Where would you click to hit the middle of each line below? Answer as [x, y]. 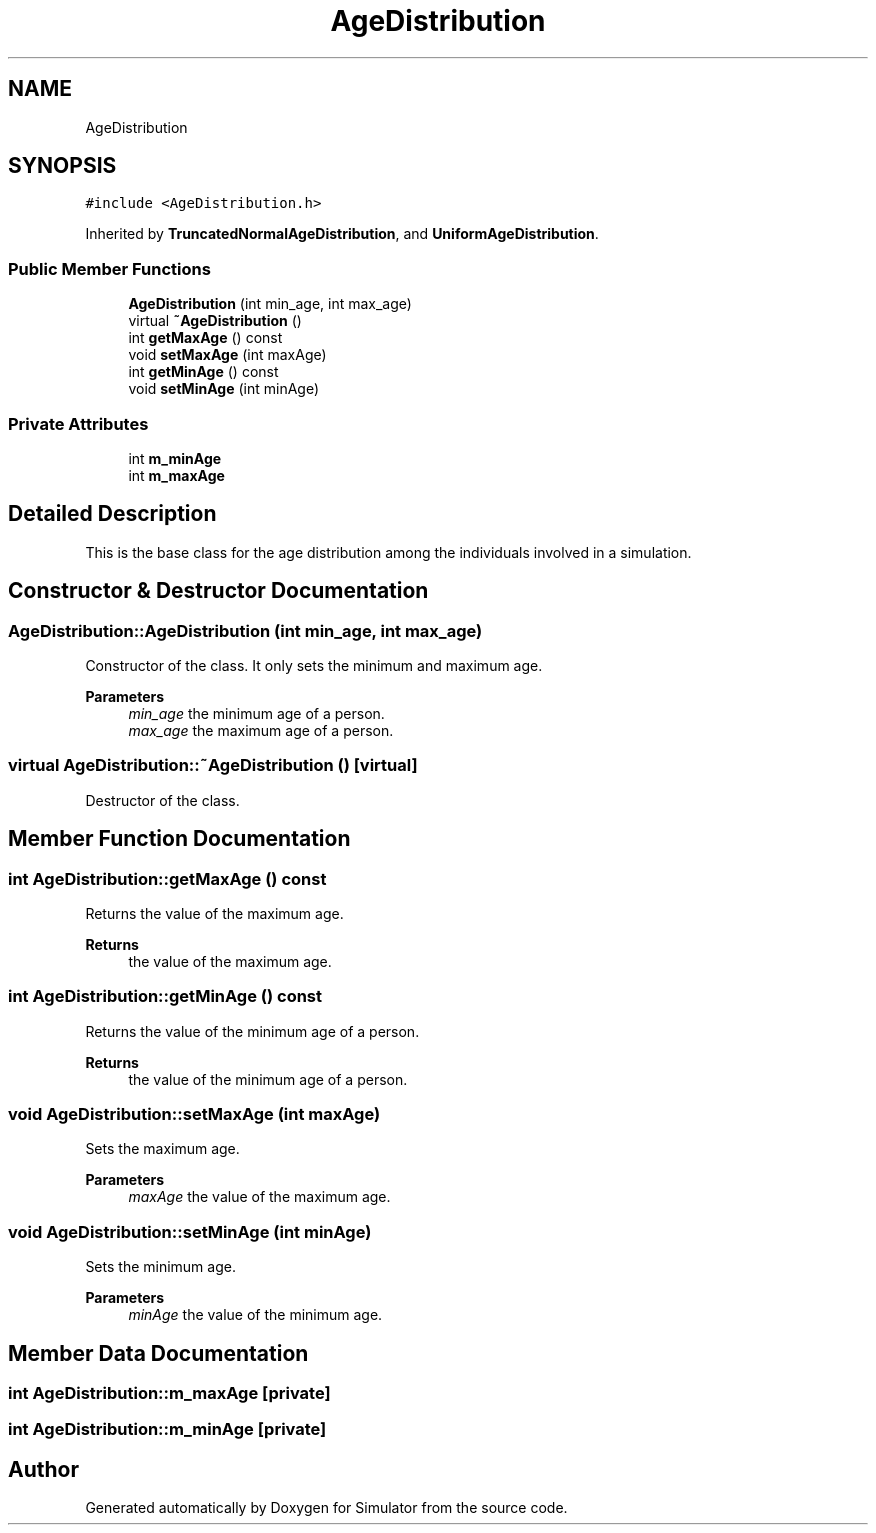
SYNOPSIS [62, 166]
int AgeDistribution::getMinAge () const [165, 996]
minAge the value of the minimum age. [255, 1315]
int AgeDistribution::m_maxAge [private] [169, 1393]
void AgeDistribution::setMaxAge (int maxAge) [194, 1114]
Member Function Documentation [179, 839]
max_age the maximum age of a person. [261, 730]
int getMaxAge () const [205, 338]
